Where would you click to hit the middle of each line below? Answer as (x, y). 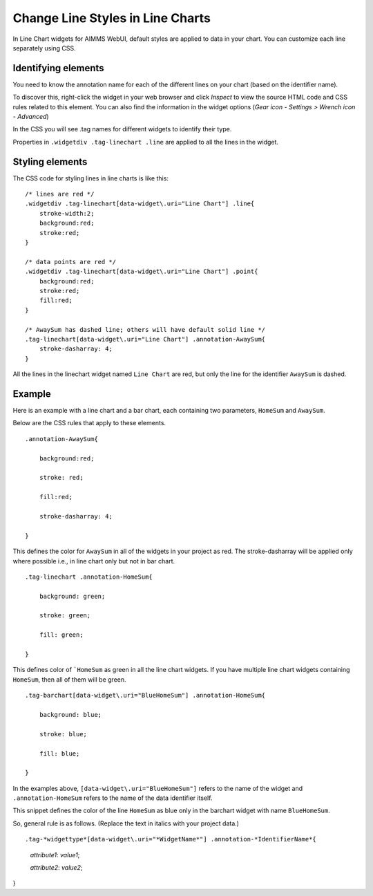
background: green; (72, 596)
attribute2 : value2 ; (56, 868)
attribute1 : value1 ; (55, 855)
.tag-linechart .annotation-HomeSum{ (89, 577)
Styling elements (50, 161)
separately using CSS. (44, 48)
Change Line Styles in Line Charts (112, 18)
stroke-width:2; (67, 213)
